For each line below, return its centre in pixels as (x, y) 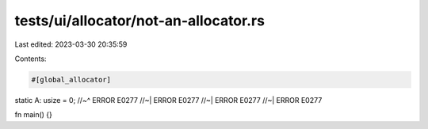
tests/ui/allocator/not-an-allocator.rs (140, 21)
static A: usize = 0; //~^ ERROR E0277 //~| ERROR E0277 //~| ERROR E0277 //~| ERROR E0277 (168, 100)
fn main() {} (34, 115)
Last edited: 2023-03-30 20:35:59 (71, 44)
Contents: (31, 59)
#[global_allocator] (71, 80)
